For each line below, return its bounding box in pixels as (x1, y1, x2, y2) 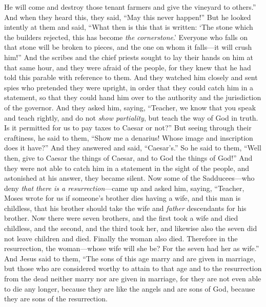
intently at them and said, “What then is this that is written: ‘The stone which (4, 22, 253, 32)
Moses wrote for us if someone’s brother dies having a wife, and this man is (4, 193, 241, 203)
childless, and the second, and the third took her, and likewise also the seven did (4, 223, 257, 234)
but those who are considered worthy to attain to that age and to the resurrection (4, 263, 262, 274)
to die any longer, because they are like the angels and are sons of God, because (4, 283, 255, 294)
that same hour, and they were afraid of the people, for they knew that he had (4, 62, 251, 72)
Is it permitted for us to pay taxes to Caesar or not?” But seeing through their (4, 122, 252, 133)
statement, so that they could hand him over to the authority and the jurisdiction (4, 92, 261, 103)
